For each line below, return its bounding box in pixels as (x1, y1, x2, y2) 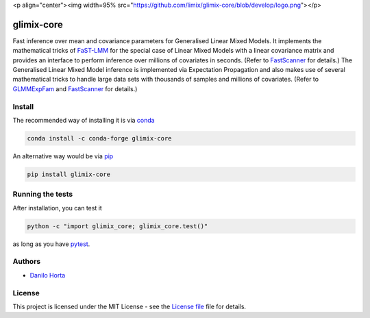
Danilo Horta (29, 271, 66, 279)
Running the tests (12, 189, 73, 199)
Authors (12, 257, 41, 267)
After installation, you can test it (12, 204, 102, 212)
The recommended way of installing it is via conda (12, 117, 155, 124)
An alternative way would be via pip (12, 151, 114, 160)
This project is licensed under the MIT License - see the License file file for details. (12, 302, 247, 310)
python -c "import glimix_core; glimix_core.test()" (27, 222, 208, 230)
